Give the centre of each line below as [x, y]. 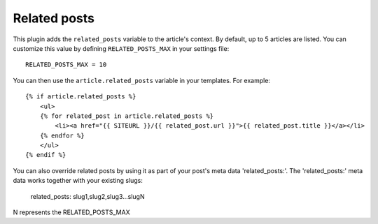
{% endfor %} [62, 135]
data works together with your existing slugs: [78, 181]
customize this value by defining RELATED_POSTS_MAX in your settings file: [121, 48]
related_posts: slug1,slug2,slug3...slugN [87, 196]
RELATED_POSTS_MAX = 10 [66, 65]
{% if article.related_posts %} [81, 97]
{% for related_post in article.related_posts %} [126, 116]
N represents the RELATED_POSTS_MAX [71, 212]
